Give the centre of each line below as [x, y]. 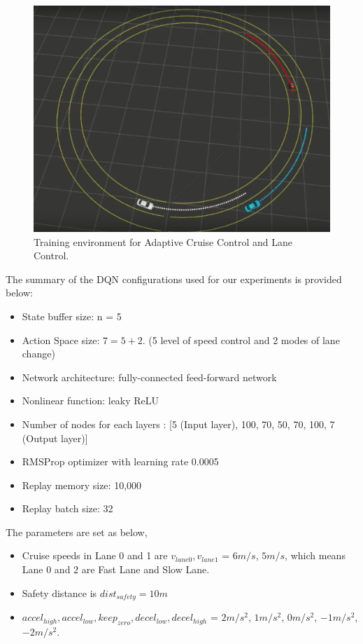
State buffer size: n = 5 [72, 316]
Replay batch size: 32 [67, 508]
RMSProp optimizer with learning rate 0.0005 [120, 461]
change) [38, 354]
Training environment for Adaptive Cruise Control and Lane [163, 241]
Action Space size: [61, 340]
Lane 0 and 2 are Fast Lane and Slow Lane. [116, 569]
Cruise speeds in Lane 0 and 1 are [95, 555]
